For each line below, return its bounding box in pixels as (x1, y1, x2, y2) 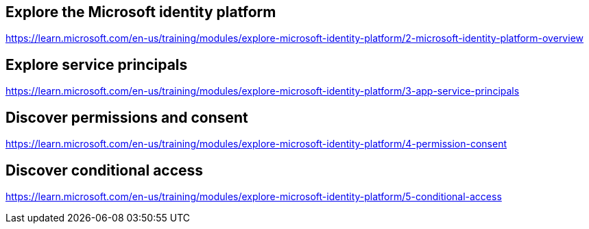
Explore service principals (5, 56, 188, 73)
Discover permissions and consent (5, 108, 248, 126)
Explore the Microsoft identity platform (5, 3, 276, 21)
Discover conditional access (5, 161, 204, 179)
